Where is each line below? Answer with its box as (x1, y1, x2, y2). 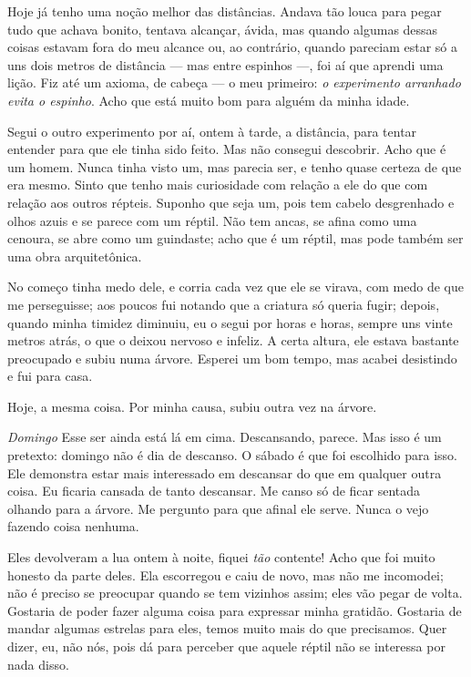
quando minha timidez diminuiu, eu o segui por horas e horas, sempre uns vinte (7, 313, 453, 332)
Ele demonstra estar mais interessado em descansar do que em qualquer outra (7, 463, 442, 482)
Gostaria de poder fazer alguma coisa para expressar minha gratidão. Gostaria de (7, 600, 462, 620)
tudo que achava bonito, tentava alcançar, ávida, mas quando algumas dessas (7, 19, 438, 38)
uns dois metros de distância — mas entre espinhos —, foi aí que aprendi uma (7, 55, 444, 74)
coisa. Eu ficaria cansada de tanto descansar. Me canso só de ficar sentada (7, 481, 421, 500)
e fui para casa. (7, 366, 93, 385)
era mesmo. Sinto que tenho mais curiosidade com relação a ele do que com (7, 175, 428, 194)
